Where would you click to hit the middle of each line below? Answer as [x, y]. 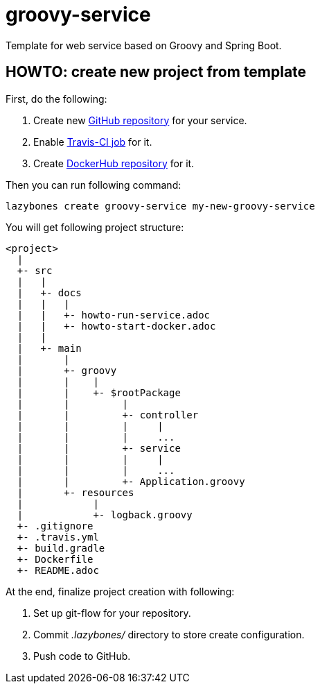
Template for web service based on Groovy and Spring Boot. [144, 45]
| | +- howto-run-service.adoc [114, 315]
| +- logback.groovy [105, 514]
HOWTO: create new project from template [156, 72]
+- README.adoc [58, 570]
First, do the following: [56, 99]
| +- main [49, 348]
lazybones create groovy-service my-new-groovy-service [160, 206]
